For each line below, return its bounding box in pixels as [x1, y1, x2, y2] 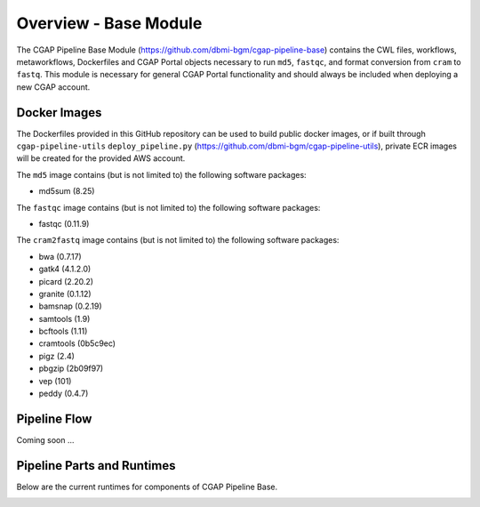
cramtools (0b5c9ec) [38, 338, 116, 349]
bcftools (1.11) [38, 326, 88, 337]
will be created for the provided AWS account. [16, 153, 186, 164]
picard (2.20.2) [38, 276, 93, 286]
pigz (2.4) [38, 350, 76, 361]
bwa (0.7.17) [38, 251, 82, 262]
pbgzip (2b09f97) [38, 363, 104, 374]
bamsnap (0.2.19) [38, 301, 102, 311]
